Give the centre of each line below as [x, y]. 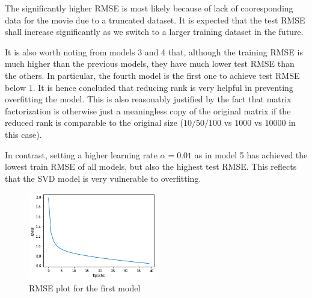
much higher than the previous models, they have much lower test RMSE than [150, 64]
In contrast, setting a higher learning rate [81, 154]
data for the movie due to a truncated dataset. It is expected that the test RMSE [155, 20]
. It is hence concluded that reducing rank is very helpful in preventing [163, 87]
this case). [23, 134]
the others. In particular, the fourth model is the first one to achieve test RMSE [152, 75]
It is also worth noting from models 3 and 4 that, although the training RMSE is [154, 51]
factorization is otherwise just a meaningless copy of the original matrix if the [148, 110]
